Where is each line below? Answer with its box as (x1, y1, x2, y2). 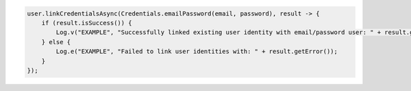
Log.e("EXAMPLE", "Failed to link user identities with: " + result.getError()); (55, 48, 338, 56)
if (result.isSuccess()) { (41, 19, 133, 26)
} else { (41, 38, 71, 45)
